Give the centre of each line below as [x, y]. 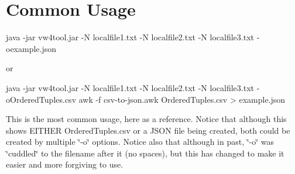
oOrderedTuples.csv [41, 99]
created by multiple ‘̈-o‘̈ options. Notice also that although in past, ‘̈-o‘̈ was [140, 142]
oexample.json [31, 48]
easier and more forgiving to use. [65, 164]
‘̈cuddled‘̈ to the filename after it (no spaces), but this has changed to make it [145, 153]
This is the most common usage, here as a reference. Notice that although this [146, 119]
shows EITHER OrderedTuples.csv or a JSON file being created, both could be [148, 130]
